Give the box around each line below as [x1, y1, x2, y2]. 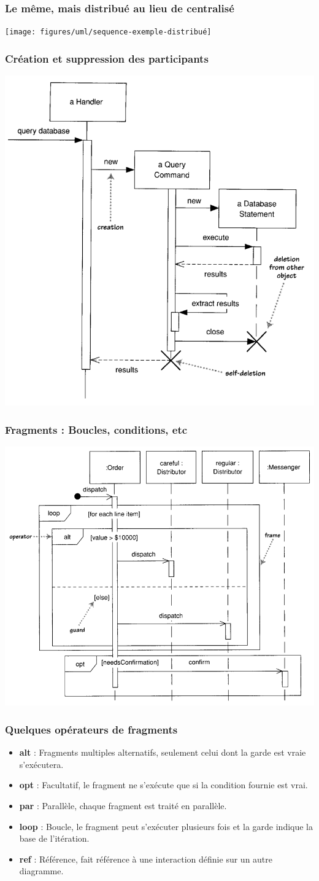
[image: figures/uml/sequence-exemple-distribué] [5, 28, 212, 37]
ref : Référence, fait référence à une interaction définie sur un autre [19, 852, 273, 865]
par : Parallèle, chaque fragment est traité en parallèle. [19, 799, 227, 812]
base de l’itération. [19, 832, 90, 845]
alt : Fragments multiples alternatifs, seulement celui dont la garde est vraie [19, 746, 306, 759]
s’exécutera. [19, 758, 64, 770]
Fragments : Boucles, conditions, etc [5, 421, 188, 437]
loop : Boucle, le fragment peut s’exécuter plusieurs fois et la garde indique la [19, 820, 313, 832]
